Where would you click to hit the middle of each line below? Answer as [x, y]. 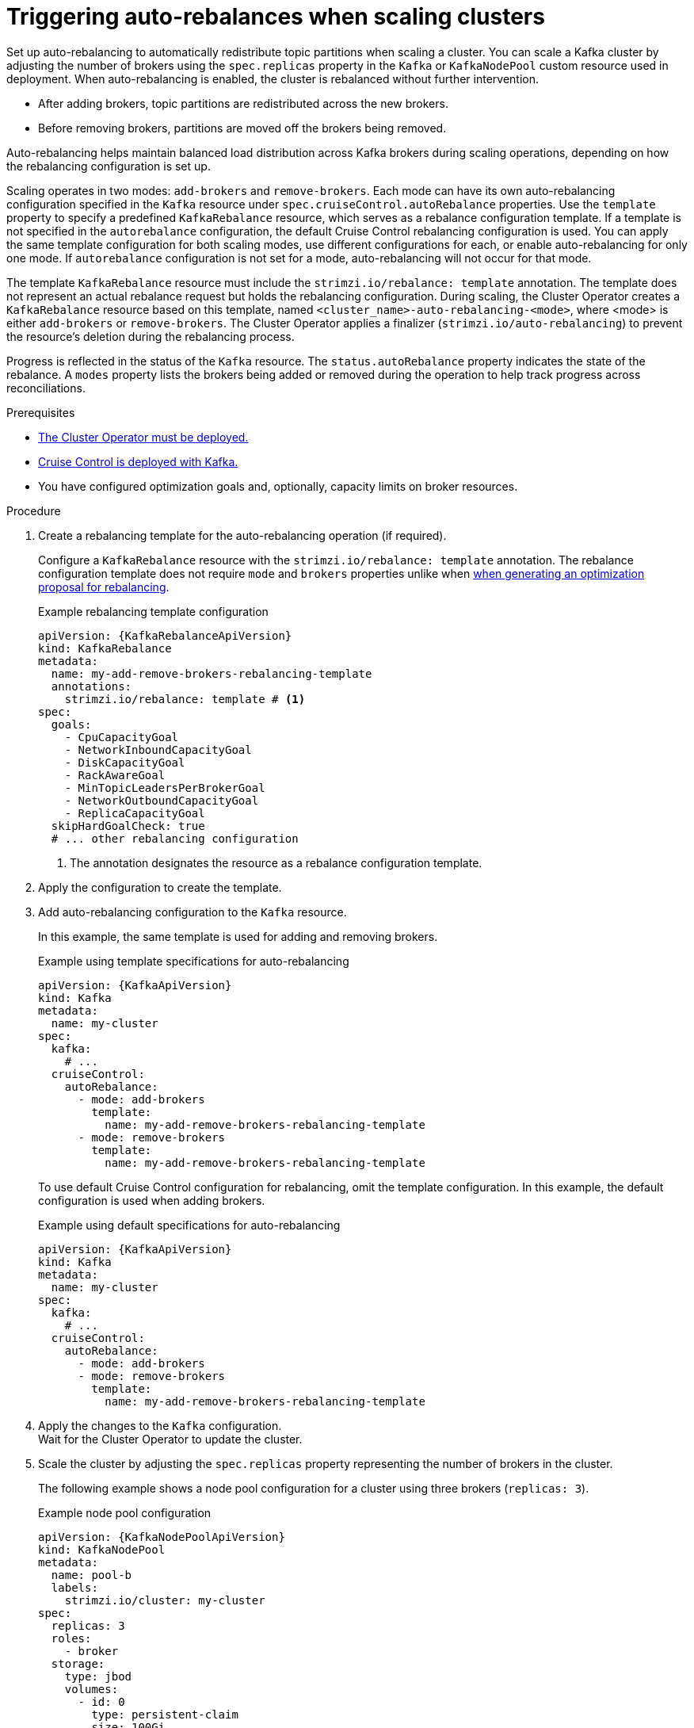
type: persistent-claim [165, 1714]
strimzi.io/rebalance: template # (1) [185, 699]
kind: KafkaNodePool [102, 1549]
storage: [78, 1663]
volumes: [92, 1689]
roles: [71, 1638]
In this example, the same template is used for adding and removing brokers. [238, 936]
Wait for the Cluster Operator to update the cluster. [170, 1439]
